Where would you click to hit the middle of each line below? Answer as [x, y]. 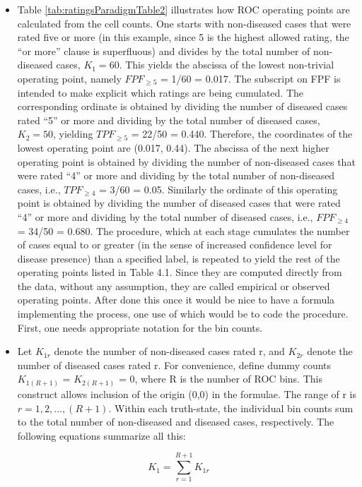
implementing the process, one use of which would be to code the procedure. [183, 314]
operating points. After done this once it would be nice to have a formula [176, 300]
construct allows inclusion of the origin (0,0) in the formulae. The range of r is [187, 393]
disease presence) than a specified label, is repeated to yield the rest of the [179, 258]
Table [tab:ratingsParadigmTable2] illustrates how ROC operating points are [183, 9]
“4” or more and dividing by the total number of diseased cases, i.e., [165, 216]
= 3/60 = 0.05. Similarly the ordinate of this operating [218, 189]
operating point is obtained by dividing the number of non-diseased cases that [186, 161]
